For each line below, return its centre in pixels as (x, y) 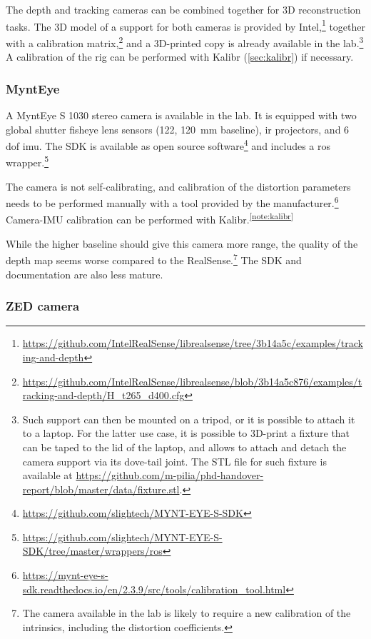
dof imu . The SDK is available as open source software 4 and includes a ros (168, 145)
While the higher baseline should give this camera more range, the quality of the (182, 243)
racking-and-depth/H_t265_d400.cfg (103, 395)
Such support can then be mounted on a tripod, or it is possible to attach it (189, 419)
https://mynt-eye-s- (65, 575)
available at (47, 475)
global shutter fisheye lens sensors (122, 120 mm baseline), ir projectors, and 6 (178, 129)
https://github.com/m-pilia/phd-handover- (170, 475)
